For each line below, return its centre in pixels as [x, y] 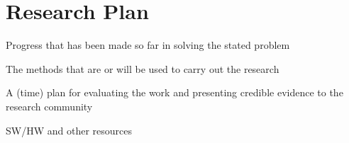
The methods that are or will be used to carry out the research [143, 68]
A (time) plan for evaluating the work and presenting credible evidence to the [174, 92]
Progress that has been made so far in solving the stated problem [148, 45]
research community [49, 106]
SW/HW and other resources [69, 130]
